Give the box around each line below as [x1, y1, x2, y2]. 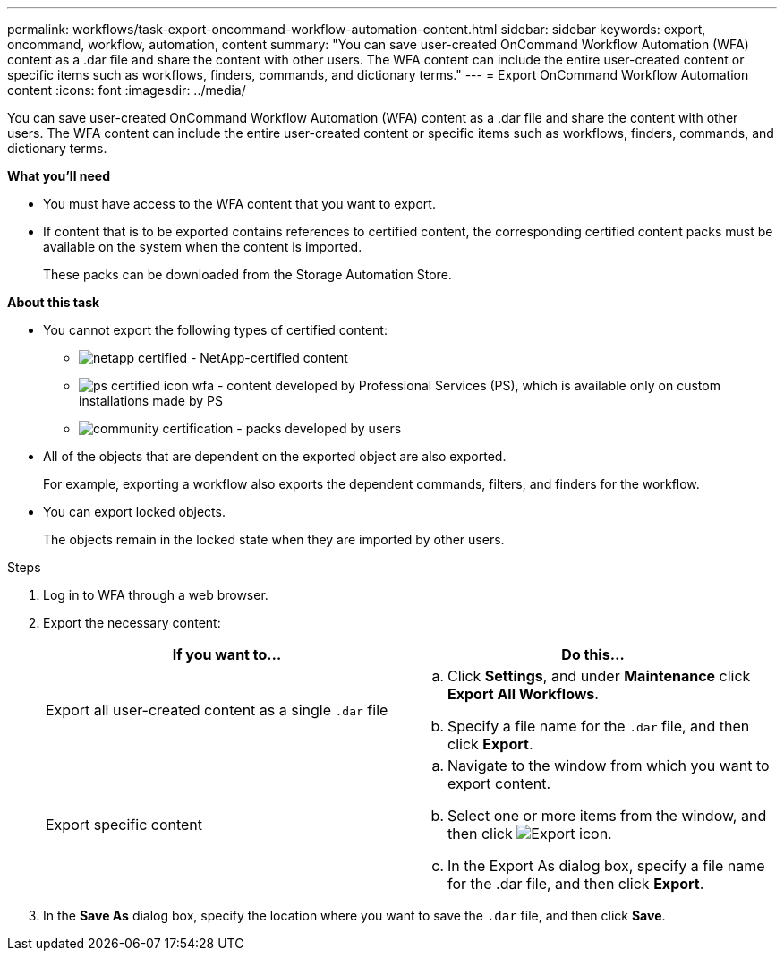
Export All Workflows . [447, 685, 599, 703]
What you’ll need [7, 168, 110, 184]
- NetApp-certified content [190, 350, 348, 365]
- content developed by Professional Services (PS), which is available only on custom [217, 378, 720, 393]
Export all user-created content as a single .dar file [46, 701, 388, 719]
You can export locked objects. [43, 504, 226, 519]
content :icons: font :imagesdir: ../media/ [7, 82, 246, 98]
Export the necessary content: [43, 615, 221, 630]
